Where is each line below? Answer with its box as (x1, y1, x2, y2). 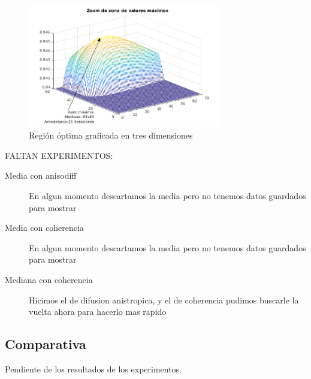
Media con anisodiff (5, 169, 77, 182)
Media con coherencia (5, 221, 84, 234)
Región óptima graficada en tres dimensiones (29, 129, 193, 142)
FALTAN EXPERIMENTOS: (5, 149, 113, 161)
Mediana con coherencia (5, 273, 93, 285)
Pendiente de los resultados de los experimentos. (5, 362, 182, 375)
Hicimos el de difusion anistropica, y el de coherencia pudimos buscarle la (29, 293, 299, 306)
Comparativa (5, 335, 86, 353)
